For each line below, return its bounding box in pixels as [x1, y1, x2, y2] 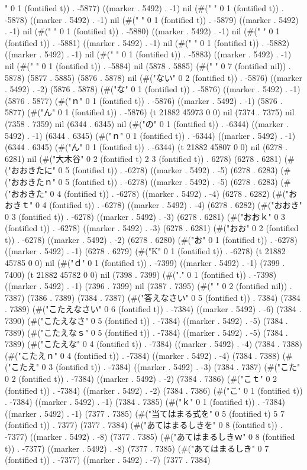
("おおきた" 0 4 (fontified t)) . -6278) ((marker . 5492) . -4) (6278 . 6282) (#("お [5, 187, 298, 199]
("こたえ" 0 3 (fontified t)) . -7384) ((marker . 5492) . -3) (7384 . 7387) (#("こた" [5, 361, 300, 373]
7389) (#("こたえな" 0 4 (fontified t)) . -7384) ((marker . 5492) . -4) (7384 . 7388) [5, 338, 302, 350]
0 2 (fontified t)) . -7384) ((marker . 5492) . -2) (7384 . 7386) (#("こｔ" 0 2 [5, 372, 277, 384]
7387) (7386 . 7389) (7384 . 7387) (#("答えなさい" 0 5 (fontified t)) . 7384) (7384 [5, 291, 300, 303]
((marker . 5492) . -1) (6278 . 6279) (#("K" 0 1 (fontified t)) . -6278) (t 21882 [5, 245, 286, 257]
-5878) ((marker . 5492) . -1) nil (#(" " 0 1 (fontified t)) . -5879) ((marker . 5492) [5, 13, 299, 25]
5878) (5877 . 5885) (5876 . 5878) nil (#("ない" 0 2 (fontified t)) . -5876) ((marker [5, 71, 302, 83]
